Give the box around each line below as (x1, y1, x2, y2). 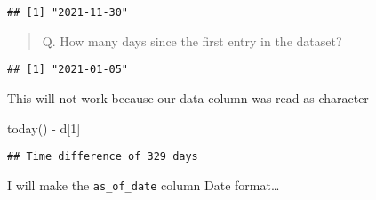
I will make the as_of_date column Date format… (7, 175, 280, 194)
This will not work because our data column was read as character (7, 88, 369, 107)
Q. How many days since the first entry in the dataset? (42, 31, 342, 50)
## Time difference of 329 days (7, 150, 198, 164)
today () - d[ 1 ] (7, 118, 81, 137)
